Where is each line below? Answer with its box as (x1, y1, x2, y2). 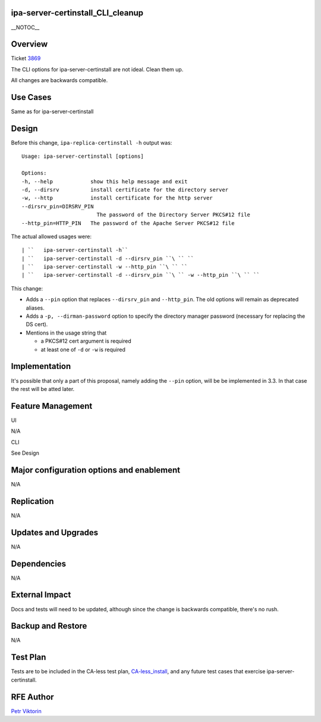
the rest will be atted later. (11, 385, 75, 392)
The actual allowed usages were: (11, 233, 92, 240)
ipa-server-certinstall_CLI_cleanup (11, 8, 144, 18)
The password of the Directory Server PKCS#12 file (96, 211, 251, 218)
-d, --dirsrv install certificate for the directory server (21, 186, 229, 193)
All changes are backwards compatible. (11, 77, 108, 84)
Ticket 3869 (11, 55, 41, 62)
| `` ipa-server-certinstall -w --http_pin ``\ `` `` (21, 264, 188, 270)
